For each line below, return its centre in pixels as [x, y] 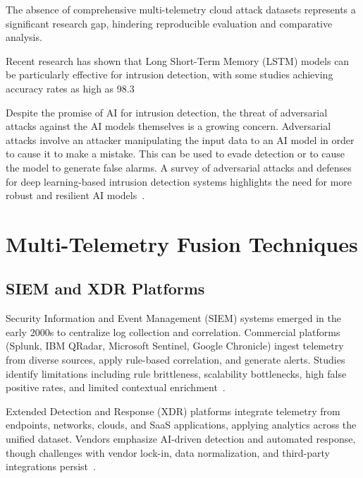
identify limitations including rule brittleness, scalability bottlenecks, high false [176, 373]
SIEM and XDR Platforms [105, 288]
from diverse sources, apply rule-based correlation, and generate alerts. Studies [176, 360]
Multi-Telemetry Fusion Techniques [182, 243]
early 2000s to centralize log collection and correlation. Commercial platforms [173, 331]
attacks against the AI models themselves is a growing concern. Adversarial [168, 126]
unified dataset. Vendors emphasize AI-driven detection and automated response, [181, 439]
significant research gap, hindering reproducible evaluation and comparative [169, 23]
